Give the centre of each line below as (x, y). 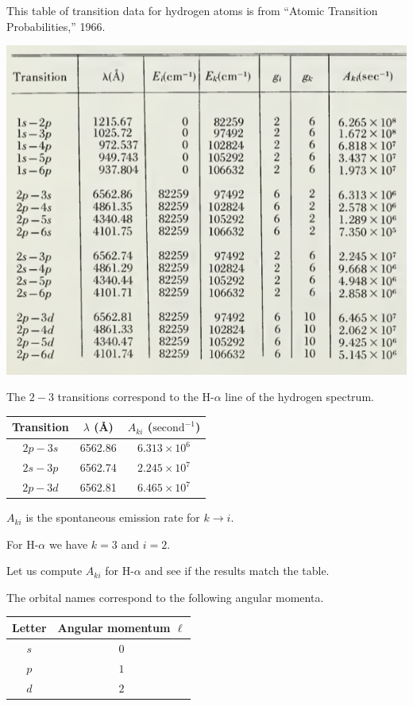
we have (68, 544)
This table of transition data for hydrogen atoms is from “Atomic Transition (192, 10)
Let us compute (44, 571)
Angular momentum (114, 627)
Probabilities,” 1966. (56, 26)
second (169, 428)
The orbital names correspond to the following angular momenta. (165, 597)
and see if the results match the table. (237, 571)
